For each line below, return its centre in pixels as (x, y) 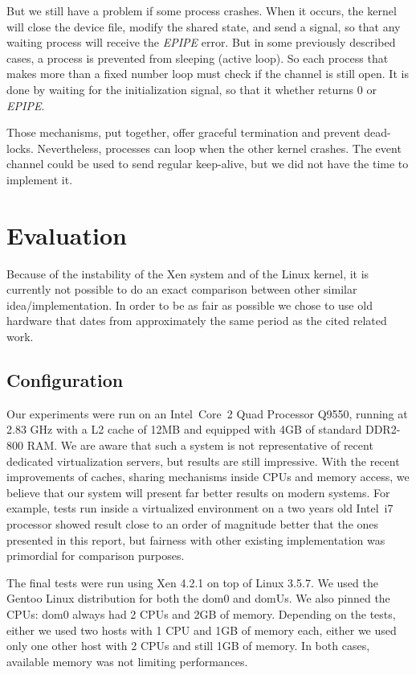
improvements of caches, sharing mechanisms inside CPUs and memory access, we (208, 477)
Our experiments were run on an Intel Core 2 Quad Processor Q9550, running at (207, 413)
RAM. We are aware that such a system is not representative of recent (200, 445)
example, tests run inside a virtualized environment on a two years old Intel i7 (200, 508)
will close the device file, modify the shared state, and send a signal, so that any (204, 26)
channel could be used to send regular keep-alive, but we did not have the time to (208, 164)
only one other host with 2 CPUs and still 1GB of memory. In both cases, (188, 646)
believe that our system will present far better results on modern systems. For (198, 492)
